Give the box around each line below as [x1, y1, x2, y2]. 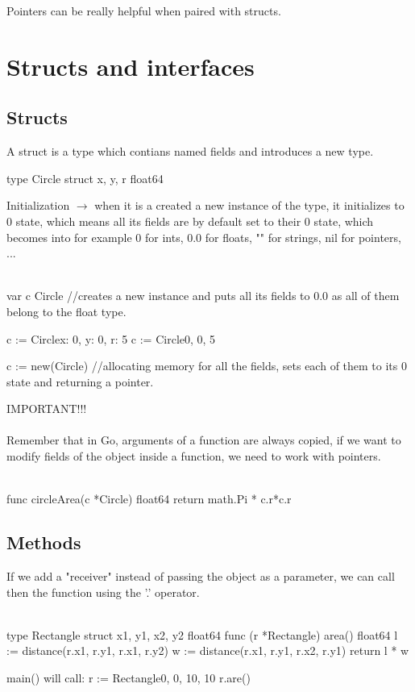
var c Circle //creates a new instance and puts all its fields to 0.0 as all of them [6, 287, 400, 304]
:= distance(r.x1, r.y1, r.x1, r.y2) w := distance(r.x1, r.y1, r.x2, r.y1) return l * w [6, 642, 409, 659]
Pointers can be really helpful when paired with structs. [6, 2, 281, 19]
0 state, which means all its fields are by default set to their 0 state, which [6, 212, 374, 229]
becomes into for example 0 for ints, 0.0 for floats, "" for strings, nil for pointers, [6, 228, 401, 245]
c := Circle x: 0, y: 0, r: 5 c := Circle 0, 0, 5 [6, 330, 216, 347]
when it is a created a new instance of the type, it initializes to [94, 197, 405, 214]
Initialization [6, 197, 70, 214]
